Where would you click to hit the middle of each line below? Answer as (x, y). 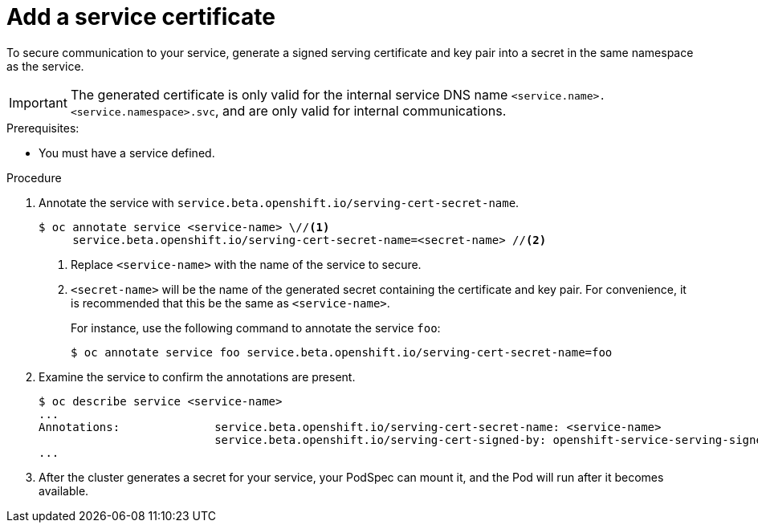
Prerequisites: (43, 128)
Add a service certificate (141, 17)
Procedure (34, 177)
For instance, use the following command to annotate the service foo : (256, 328)
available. (64, 490)
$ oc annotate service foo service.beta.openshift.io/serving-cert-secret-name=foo (342, 352)
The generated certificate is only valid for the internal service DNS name (289, 94)
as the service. (45, 66)
